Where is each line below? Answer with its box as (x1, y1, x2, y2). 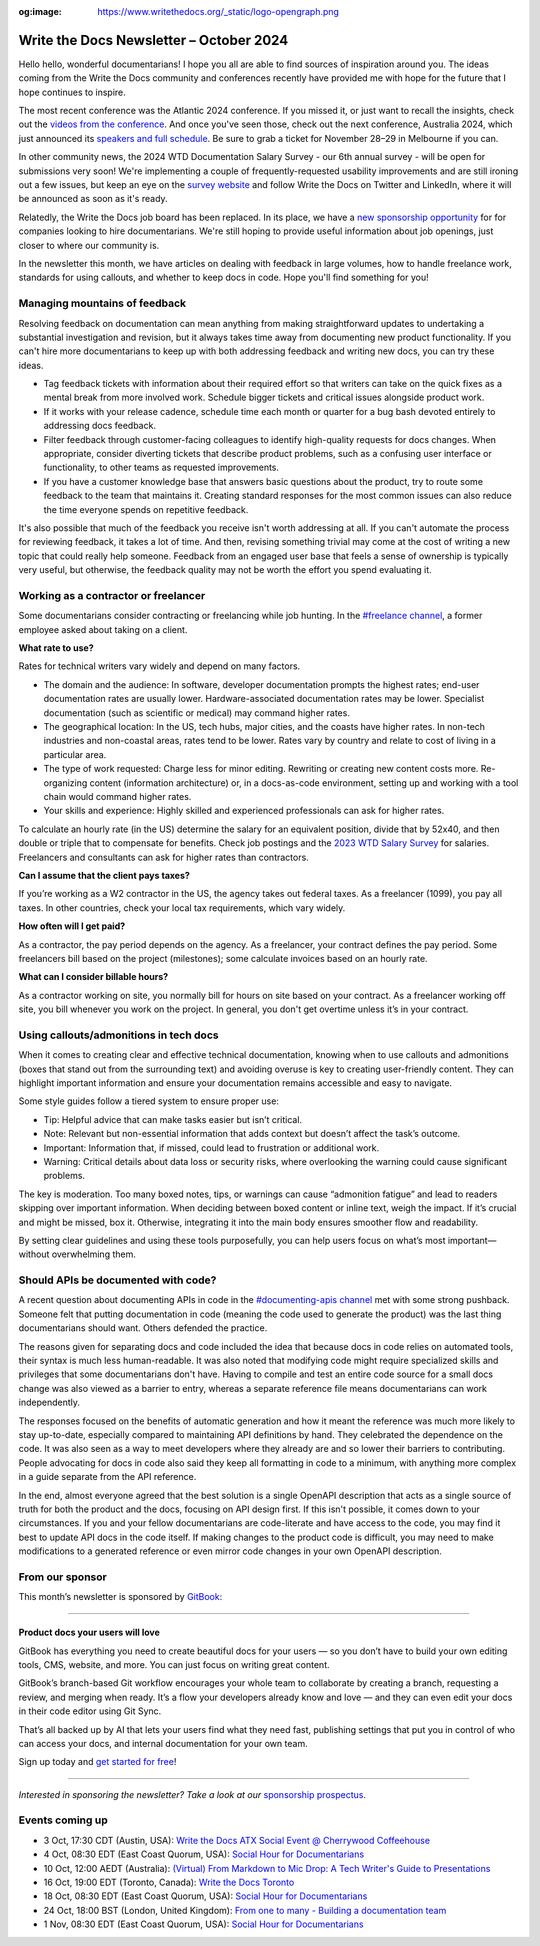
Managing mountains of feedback (18, 296, 187, 310)
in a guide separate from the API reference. (18, 1471, 197, 1483)
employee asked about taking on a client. (18, 623, 188, 635)
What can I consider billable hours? (18, 971, 169, 983)
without (18, 1248, 50, 1260)
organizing (43, 776, 88, 789)
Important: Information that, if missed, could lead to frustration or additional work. (43, 1141, 380, 1154)
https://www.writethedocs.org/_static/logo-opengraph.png (97, 6, 340, 17)
